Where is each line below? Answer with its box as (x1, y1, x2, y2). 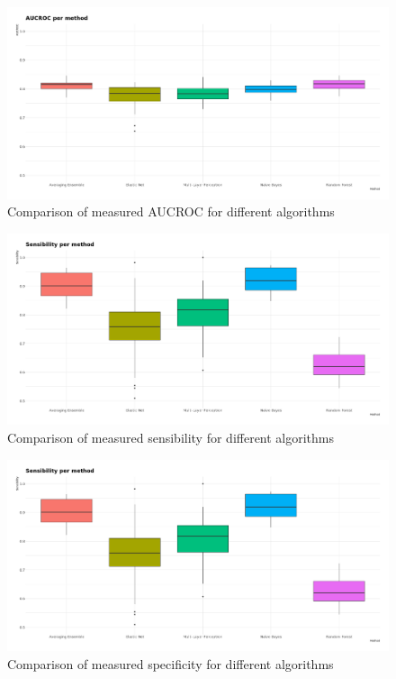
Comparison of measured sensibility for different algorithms (7, 428, 335, 446)
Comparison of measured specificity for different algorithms (7, 654, 334, 673)
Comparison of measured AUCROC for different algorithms (7, 202, 335, 221)
